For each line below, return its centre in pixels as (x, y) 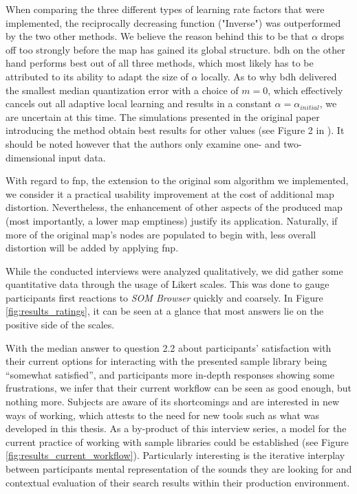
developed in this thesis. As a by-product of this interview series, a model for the (176, 428)
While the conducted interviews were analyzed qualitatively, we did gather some (174, 270)
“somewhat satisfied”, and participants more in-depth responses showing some (170, 374)
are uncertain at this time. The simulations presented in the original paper (163, 116)
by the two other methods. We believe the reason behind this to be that (157, 36)
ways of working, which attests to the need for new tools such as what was (162, 415)
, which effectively (305, 90)
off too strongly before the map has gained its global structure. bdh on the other (175, 49)
